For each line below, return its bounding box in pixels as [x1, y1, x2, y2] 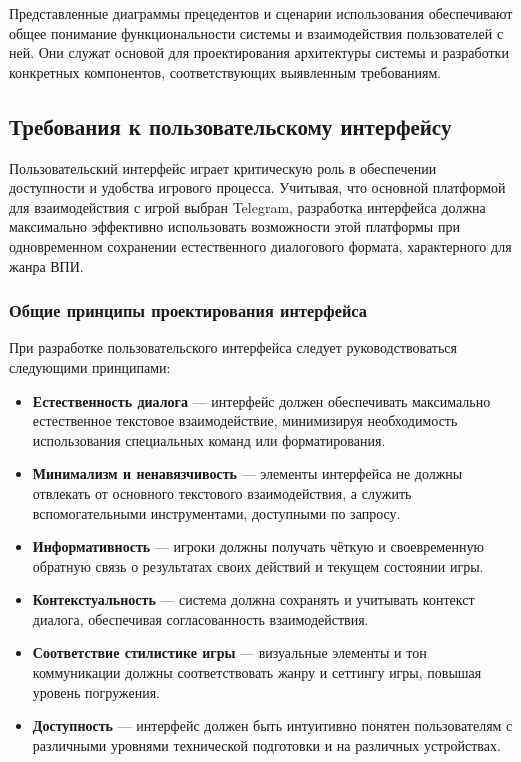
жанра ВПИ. [9, 255, 84, 276]
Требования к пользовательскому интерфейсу [9, 110, 452, 141]
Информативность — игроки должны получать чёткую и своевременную [32, 536, 484, 557]
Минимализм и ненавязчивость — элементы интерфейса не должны [32, 463, 463, 484]
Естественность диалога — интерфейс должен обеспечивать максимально [32, 390, 491, 411]
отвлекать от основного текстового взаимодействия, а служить [32, 482, 412, 503]
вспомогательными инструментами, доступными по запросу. [32, 502, 401, 523]
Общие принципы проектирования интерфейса [9, 298, 367, 323]
